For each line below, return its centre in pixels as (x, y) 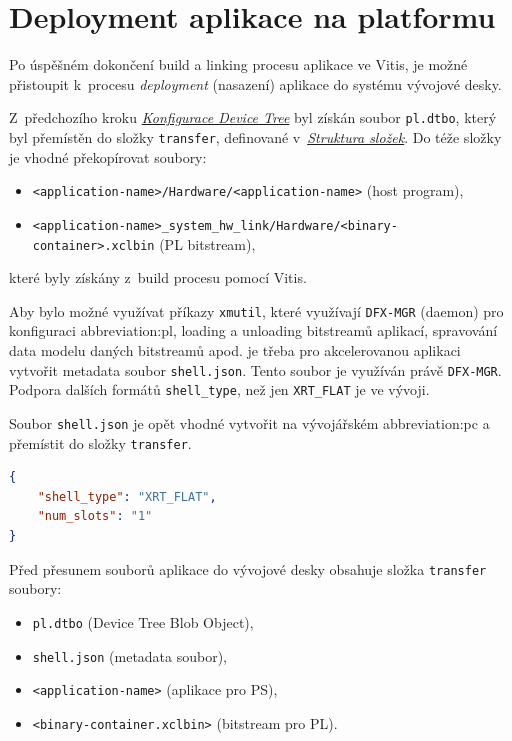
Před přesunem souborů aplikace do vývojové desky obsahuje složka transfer (248, 568)
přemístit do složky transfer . (100, 442)
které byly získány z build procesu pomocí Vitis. (158, 277)
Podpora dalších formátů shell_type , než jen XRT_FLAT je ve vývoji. (219, 389)
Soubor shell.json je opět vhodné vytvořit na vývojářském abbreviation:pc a (249, 422)
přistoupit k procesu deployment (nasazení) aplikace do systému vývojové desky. (255, 83)
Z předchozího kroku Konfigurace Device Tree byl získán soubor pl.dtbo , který (253, 117)
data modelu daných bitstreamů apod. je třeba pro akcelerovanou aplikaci (235, 350)
